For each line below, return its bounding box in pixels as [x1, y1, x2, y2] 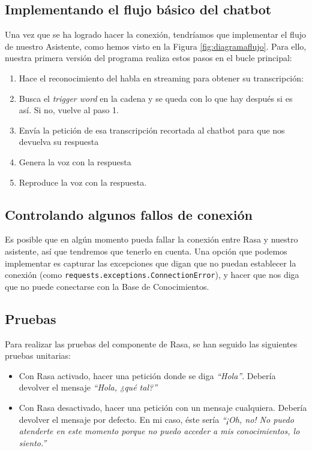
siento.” [19, 436, 47, 449]
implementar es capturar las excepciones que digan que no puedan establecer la [5, 256, 296, 269]
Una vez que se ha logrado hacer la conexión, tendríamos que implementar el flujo [5, 28, 306, 41]
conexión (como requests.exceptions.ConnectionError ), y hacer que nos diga [5, 268, 299, 281]
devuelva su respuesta [19, 135, 99, 148]
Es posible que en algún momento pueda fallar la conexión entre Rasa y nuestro [5, 233, 298, 246]
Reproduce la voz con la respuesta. [19, 175, 147, 188]
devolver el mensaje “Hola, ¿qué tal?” [19, 381, 157, 394]
